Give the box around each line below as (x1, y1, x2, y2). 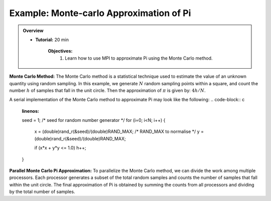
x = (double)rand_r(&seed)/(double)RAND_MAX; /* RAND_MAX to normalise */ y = (34, 128, 204, 135)
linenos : (22, 108, 40, 114)
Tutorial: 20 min (35, 37, 69, 43)
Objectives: (48, 48, 73, 54)
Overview (23, 28, 44, 34)
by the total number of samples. (9, 188, 75, 195)
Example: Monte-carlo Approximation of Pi (9, 8, 191, 19)
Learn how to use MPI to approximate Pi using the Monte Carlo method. (65, 55, 213, 61)
